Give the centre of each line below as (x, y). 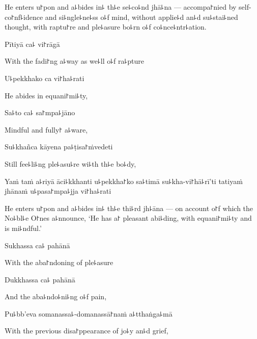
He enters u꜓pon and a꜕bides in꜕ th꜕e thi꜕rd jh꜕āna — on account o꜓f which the (129, 208)
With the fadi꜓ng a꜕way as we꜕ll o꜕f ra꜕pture (75, 61)
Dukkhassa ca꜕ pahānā (40, 279)
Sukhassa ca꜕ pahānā (37, 245)
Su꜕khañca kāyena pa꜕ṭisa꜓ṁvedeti (59, 147)
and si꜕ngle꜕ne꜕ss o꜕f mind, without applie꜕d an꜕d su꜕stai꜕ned (141, 17)
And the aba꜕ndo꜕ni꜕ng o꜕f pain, (56, 296)
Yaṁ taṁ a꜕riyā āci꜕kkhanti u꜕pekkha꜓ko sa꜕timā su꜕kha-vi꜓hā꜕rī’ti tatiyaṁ (124, 181)
